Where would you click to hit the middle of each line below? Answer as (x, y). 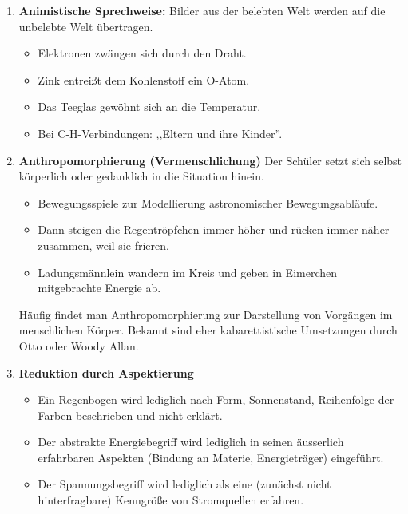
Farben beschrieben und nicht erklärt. (130, 415)
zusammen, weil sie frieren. (103, 245)
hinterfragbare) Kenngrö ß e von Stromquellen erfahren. (171, 500)
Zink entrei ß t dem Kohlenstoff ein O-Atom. (144, 79)
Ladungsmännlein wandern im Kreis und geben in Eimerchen (188, 272)
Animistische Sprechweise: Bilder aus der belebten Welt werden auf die (202, 10)
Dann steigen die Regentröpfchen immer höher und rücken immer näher (214, 229)
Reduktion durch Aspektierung (106, 372)
